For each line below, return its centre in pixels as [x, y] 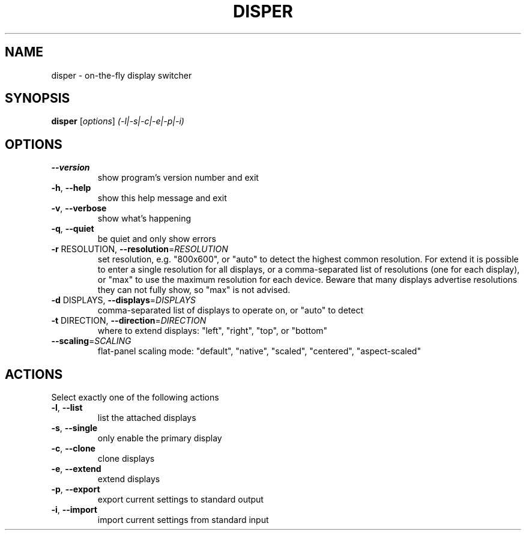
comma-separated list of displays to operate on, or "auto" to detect [231, 310]
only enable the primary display [160, 438]
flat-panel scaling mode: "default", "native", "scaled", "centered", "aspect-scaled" [259, 351]
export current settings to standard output [180, 500]
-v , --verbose [79, 208]
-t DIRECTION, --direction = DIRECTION [129, 321]
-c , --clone [73, 449]
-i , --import [74, 510]
